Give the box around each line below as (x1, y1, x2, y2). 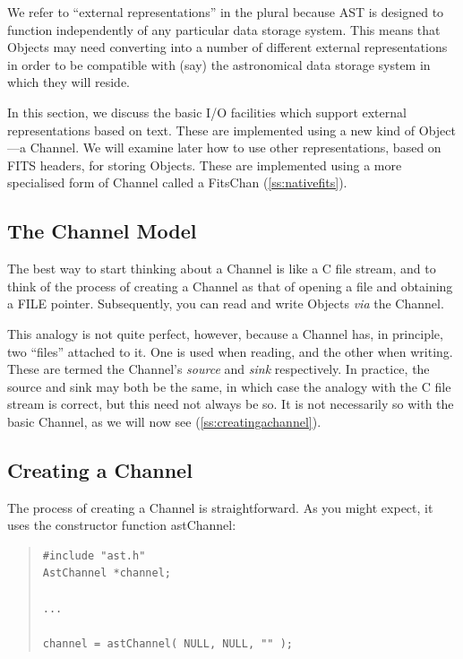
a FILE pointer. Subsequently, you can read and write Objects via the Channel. (7, 294, 444, 313)
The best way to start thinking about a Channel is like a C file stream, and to (7, 259, 436, 278)
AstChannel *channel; (42, 567, 171, 580)
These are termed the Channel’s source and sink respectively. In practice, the (7, 360, 430, 378)
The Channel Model (7, 217, 197, 245)
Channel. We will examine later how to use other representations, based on (30, 138, 442, 157)
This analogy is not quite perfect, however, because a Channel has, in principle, (7, 324, 443, 343)
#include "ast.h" (42, 549, 146, 562)
